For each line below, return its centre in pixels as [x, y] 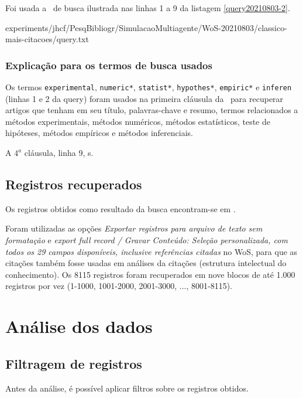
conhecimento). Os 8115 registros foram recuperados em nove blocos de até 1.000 [150, 274]
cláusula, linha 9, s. [59, 153]
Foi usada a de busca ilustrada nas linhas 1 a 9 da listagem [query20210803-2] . [148, 8]
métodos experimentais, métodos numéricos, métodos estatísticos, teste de [138, 121]
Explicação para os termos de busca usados [109, 65]
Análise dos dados [79, 326]
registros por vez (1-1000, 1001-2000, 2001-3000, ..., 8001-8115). [119, 286]
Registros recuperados [74, 184]
